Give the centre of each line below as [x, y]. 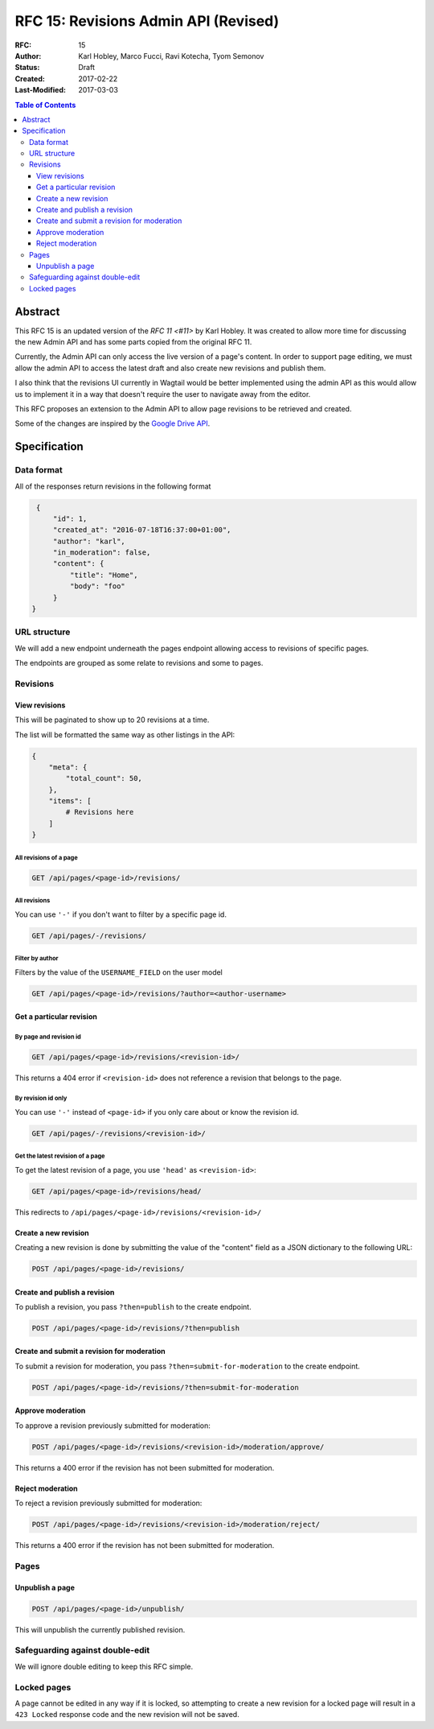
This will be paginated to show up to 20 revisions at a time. [112, 720]
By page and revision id [48, 1037]
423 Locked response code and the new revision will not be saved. [127, 1715]
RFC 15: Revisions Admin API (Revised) [147, 21]
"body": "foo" [98, 586]
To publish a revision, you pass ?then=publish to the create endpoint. [133, 1306]
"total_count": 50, [104, 778]
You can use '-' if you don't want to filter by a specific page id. [121, 914]
